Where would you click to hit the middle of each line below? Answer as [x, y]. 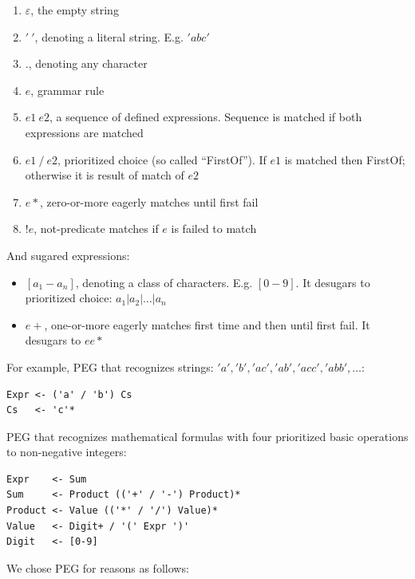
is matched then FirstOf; [345, 159]
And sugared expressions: [68, 255]
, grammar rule [67, 90]
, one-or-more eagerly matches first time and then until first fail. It [207, 324]
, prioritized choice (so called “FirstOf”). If [162, 159]
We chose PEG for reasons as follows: [98, 567]
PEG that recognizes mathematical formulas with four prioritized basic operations [207, 436]
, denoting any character [88, 63]
